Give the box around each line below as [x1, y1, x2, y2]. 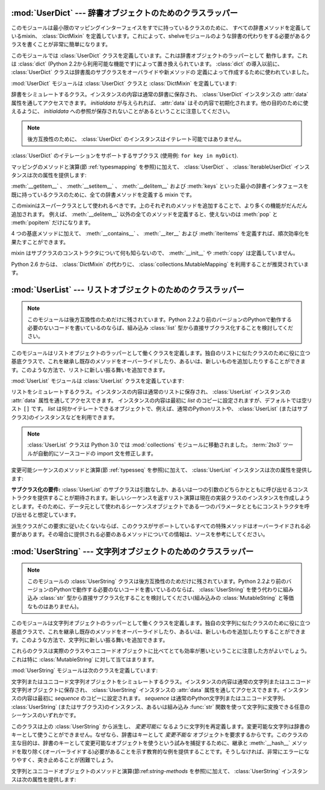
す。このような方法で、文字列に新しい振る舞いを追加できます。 [11, 637, 169, 644]
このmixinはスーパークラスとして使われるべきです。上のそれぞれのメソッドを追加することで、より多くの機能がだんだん [11, 202, 308, 209]
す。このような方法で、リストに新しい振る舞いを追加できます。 [11, 366, 169, 373]
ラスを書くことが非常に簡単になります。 [11, 41, 111, 48]
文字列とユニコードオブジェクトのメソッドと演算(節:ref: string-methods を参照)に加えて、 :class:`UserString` [11, 767, 280, 774]
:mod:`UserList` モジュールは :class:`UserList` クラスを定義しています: [11, 377, 185, 384]
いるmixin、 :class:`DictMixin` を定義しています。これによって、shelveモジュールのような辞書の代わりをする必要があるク [11, 32, 311, 39]
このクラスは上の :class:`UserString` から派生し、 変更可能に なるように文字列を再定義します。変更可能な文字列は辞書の [11, 723, 310, 730]
